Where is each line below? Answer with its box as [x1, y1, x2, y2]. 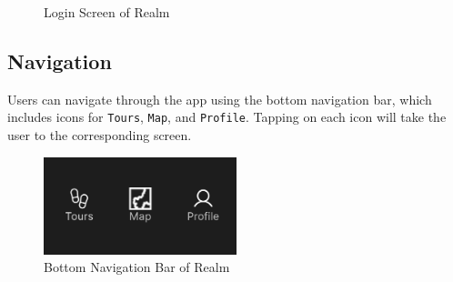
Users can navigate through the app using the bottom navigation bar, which [7, 89, 432, 108]
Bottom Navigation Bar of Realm [44, 257, 230, 277]
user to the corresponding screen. [7, 126, 192, 145]
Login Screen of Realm [44, 3, 170, 21]
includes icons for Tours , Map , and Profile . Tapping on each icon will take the [7, 107, 447, 126]
